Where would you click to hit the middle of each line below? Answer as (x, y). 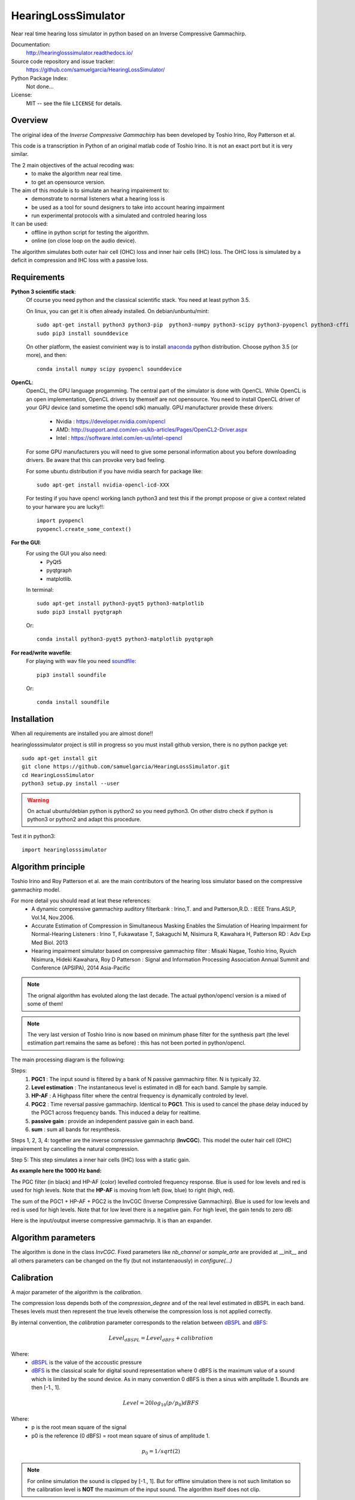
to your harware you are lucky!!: (65, 506)
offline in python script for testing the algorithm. (90, 232)
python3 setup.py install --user (71, 784)
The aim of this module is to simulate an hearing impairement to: (90, 190)
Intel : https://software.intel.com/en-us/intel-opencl (119, 438)
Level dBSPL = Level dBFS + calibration (161, 1339)
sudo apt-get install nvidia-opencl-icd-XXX (103, 485)
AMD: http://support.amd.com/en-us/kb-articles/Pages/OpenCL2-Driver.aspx (152, 430)
